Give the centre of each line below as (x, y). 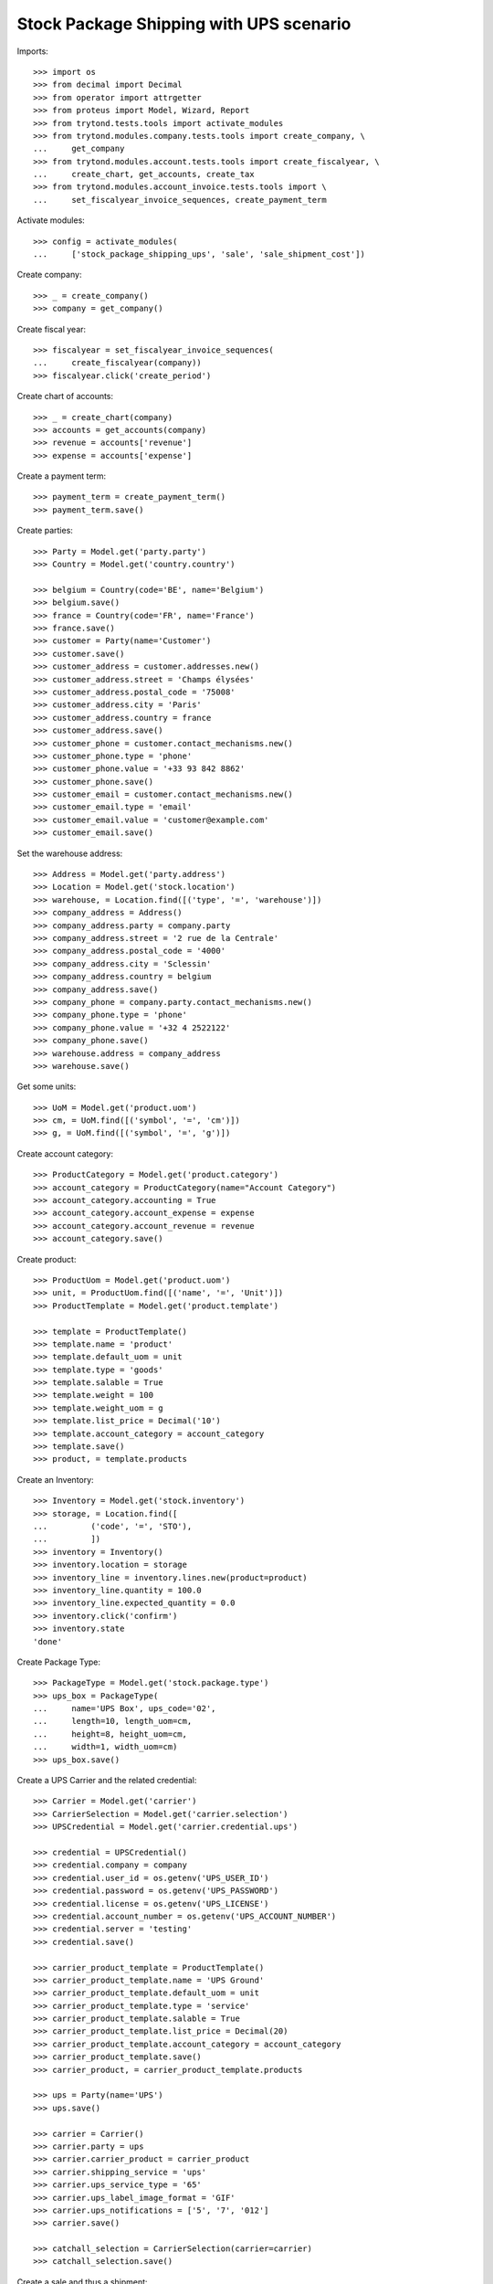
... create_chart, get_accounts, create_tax (144, 174)
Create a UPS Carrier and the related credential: (107, 1781)
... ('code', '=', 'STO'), (113, 1526)
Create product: (47, 1259)
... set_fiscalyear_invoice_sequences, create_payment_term (180, 200)
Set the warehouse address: (70, 853)
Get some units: (47, 1086)
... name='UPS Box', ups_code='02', (125, 1709)
